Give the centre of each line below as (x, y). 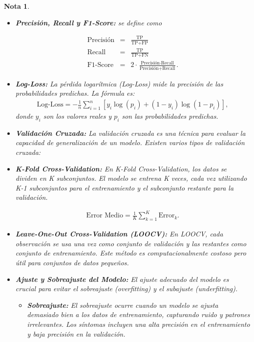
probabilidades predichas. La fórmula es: (75, 93)
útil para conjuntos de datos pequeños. (72, 263)
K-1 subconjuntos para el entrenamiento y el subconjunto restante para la (125, 187)
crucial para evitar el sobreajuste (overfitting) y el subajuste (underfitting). (127, 289)
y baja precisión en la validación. (76, 333)
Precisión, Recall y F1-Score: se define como (89, 22)
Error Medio (105, 216)
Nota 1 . (17, 6)
